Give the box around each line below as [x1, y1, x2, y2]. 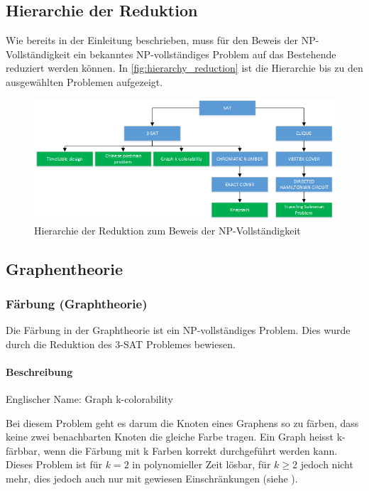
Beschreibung [6, 364, 73, 379]
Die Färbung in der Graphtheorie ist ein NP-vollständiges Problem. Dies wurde [6, 323, 351, 338]
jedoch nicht [300, 457, 353, 472]
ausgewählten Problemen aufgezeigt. [6, 74, 163, 89]
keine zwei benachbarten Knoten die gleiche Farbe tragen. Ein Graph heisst [6, 429, 334, 444]
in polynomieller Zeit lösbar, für [132, 457, 271, 472]
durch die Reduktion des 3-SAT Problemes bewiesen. [6, 336, 236, 351]
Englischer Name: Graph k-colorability [6, 392, 173, 406]
